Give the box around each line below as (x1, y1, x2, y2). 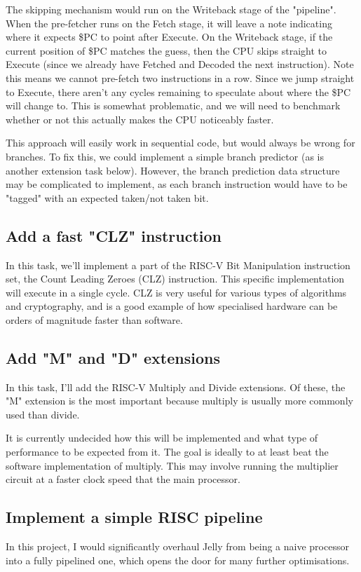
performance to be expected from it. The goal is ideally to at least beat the (6, 444, 329, 459)
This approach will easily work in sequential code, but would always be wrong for (6, 135, 355, 150)
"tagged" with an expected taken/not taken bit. (6, 190, 209, 205)
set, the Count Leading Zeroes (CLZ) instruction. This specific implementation (6, 271, 345, 286)
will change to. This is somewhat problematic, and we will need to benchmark (6, 98, 341, 113)
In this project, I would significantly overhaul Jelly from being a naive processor (6, 539, 349, 554)
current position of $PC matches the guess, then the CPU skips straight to (6, 43, 327, 57)
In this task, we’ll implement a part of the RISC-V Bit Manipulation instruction (6, 257, 350, 272)
